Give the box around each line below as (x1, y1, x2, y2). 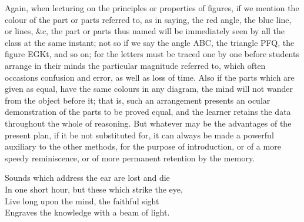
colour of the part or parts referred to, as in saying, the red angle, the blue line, (5, 13, 292, 25)
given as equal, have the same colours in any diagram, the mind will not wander (5, 82, 293, 95)
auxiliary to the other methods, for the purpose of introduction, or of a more (5, 140, 281, 153)
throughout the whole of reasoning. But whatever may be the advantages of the (5, 117, 292, 129)
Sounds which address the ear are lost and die (5, 171, 170, 184)
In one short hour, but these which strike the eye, (5, 183, 183, 195)
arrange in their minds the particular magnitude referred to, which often (5, 59, 266, 71)
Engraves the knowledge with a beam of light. (5, 206, 170, 218)
